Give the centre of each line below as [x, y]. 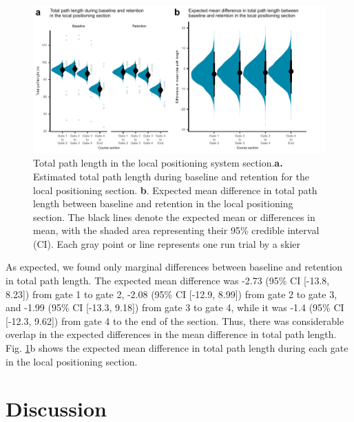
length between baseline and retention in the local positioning [163, 203]
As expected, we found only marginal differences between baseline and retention [174, 267]
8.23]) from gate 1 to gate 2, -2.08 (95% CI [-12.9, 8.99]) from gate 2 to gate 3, [171, 294]
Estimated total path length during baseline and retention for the [171, 176]
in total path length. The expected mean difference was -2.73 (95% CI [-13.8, [168, 281]
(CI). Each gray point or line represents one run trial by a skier [167, 243]
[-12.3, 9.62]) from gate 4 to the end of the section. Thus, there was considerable [175, 320]
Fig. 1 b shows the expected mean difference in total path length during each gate [177, 348]
